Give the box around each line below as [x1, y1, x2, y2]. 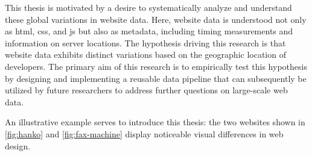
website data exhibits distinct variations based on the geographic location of [5, 48, 286, 61]
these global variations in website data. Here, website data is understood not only [5, 13, 307, 25]
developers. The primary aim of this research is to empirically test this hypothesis [5, 60, 307, 72]
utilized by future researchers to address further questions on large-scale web [5, 84, 288, 96]
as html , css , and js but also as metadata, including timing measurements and [5, 25, 293, 37]
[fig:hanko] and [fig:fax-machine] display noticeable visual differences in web [5, 127, 284, 140]
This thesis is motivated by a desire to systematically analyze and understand [5, 1, 292, 13]
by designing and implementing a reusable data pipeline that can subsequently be [5, 72, 307, 84]
